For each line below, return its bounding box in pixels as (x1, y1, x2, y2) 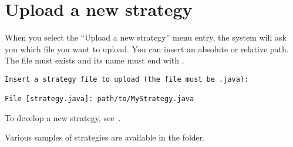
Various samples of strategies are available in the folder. (5, 131, 206, 143)
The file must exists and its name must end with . (5, 54, 184, 66)
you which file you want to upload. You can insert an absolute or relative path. (5, 42, 289, 55)
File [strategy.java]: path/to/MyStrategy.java (5, 95, 194, 103)
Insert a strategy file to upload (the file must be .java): (5, 75, 249, 83)
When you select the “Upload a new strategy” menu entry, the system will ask (5, 31, 287, 44)
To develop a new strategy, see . (5, 111, 121, 123)
